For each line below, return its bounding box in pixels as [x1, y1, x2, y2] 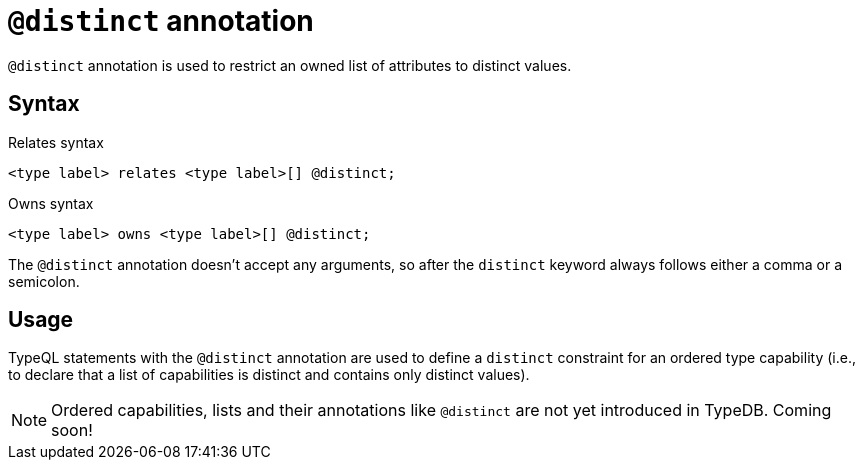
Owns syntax [8, 194, 94, 212]
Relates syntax [8, 133, 104, 151]
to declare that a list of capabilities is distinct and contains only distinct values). [8, 366, 530, 384]
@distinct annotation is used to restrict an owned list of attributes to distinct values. [8, 56, 572, 74]
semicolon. [8, 272, 80, 290]
